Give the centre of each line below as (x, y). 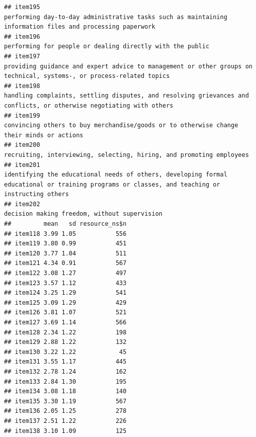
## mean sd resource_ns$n (65, 224)
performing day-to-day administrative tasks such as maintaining (116, 17)
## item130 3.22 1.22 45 (65, 352)
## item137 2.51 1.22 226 (65, 421)
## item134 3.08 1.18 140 (65, 391)
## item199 (22, 115)
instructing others (36, 194)
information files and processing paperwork (80, 27)
